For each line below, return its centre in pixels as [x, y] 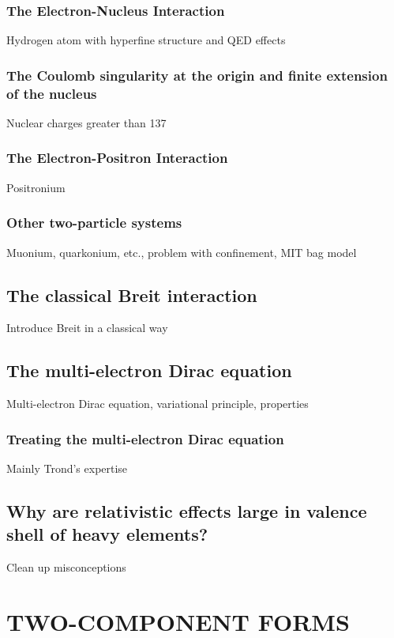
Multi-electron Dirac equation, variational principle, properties [158, 404]
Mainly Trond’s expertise [67, 468]
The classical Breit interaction [132, 294]
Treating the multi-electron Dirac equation [145, 438]
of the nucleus [52, 93]
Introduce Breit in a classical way [87, 328]
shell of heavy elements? [107, 534]
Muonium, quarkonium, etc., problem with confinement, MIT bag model [182, 252]
